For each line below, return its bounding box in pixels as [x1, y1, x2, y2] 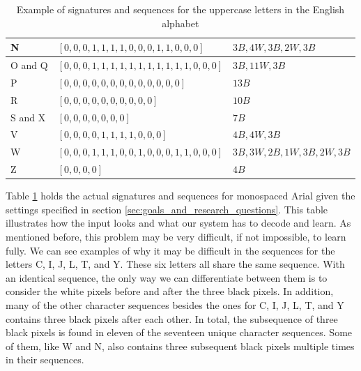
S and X [10, 109, 46, 124]
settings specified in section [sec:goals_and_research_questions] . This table [6, 202, 328, 216]
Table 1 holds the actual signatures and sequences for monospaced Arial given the [6, 188, 355, 203]
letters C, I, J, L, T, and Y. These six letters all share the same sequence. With [6, 257, 345, 271]
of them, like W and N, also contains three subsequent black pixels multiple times [6, 338, 355, 353]
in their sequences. [6, 352, 84, 367]
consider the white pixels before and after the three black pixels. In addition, [6, 284, 334, 298]
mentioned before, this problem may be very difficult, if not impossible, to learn [6, 229, 346, 243]
